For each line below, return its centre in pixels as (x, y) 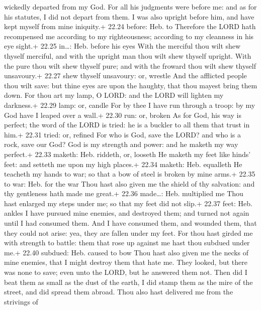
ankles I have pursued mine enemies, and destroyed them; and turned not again (127, 213)
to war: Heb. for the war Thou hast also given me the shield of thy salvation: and (129, 183)
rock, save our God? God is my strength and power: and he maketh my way (121, 144)
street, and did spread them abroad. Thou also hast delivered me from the (119, 292)
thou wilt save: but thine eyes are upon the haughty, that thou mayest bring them (131, 85)
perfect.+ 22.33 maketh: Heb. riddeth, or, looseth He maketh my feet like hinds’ (127, 154)
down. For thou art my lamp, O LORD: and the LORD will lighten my (114, 95)
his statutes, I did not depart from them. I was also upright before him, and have (129, 16)
